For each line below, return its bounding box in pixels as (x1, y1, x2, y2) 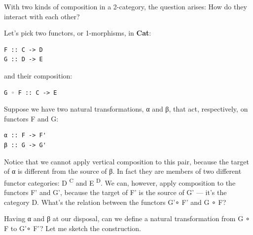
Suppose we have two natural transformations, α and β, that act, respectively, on (4, 104, 248, 114)
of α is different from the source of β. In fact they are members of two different (4, 166, 242, 176)
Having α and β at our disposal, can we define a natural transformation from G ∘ (4, 213, 250, 224)
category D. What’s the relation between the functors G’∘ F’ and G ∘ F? (4, 196, 226, 207)
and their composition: (4, 70, 72, 80)
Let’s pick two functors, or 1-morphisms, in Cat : (4, 28, 151, 38)
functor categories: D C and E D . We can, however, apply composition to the (4, 176, 236, 188)
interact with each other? (4, 11, 80, 21)
